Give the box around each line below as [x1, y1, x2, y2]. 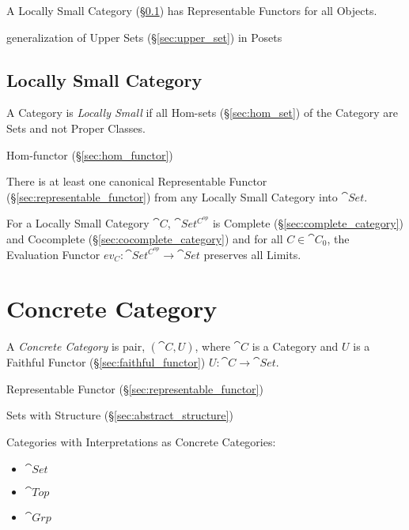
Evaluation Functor [6, 246, 100, 262]
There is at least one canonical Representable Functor [6, 173, 267, 190]
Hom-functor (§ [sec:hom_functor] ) [6, 146, 173, 163]
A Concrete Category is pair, [6, 338, 146, 355]
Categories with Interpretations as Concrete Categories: [6, 434, 276, 450]
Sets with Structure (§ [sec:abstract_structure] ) [6, 407, 233, 423]
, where [195, 338, 230, 355]
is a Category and [252, 338, 339, 355]
